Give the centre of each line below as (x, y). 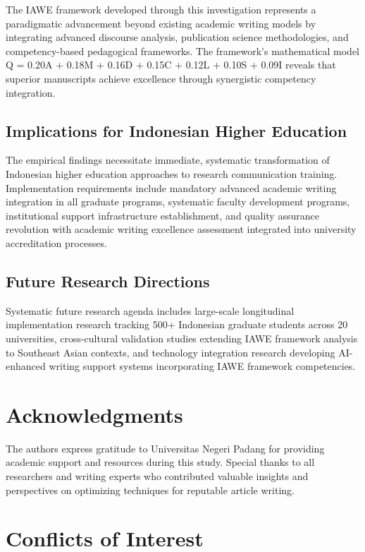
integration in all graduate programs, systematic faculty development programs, (178, 202)
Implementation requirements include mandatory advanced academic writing (171, 187)
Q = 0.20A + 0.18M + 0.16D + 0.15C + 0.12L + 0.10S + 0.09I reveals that (171, 65)
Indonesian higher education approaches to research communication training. (172, 173)
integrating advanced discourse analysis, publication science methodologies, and (177, 37)
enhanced (26, 366)
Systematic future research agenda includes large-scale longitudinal (150, 310)
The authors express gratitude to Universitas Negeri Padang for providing (165, 448)
